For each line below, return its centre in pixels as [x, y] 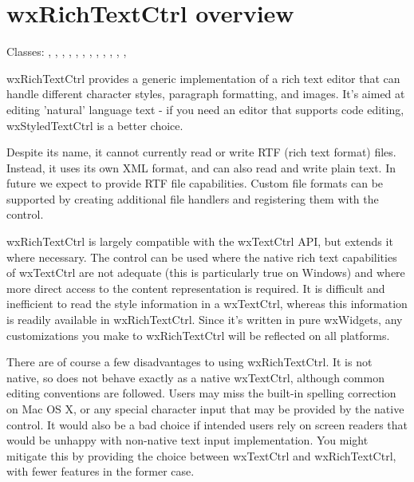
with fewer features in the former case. [101, 471]
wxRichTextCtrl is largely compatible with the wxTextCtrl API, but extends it [200, 241]
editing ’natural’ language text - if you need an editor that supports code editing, [205, 109]
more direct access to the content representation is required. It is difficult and [196, 288]
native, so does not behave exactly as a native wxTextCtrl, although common [195, 377]
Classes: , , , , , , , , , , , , [67, 51]
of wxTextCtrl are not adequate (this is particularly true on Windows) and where [206, 273]
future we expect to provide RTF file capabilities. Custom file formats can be [195, 183]
